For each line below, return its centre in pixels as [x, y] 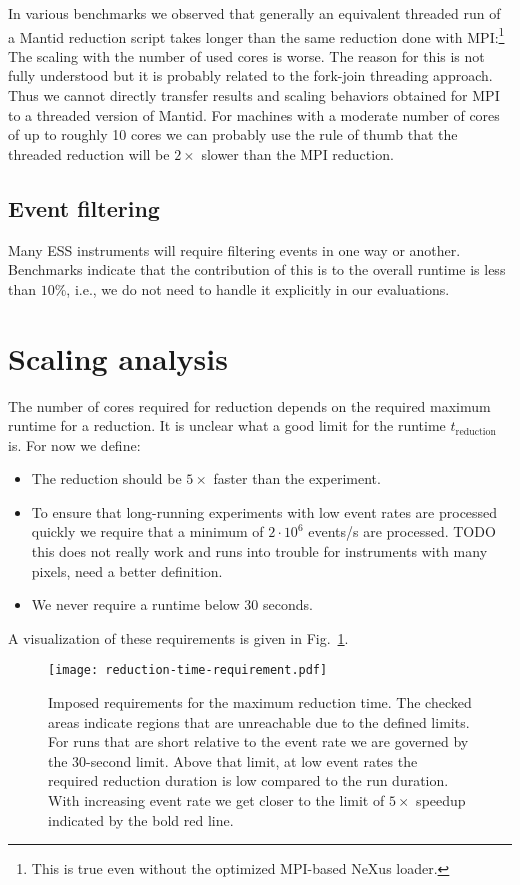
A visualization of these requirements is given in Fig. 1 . [178, 637]
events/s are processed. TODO [402, 531]
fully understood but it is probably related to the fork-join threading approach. [250, 75]
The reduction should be [106, 478]
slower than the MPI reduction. [297, 153]
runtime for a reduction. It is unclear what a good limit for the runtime [227, 425]
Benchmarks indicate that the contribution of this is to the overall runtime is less [257, 269]
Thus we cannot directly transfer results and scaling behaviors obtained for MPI [254, 95]
